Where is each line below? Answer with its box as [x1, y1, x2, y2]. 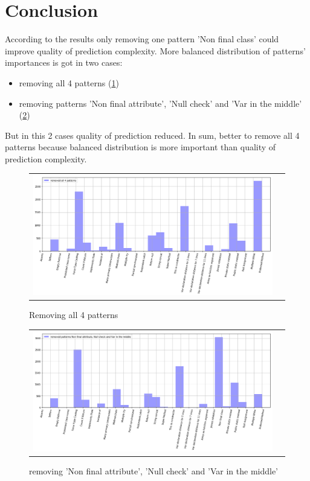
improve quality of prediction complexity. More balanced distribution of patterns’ [5, 44, 306, 57]
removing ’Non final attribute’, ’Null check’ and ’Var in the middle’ [29, 465, 279, 477]
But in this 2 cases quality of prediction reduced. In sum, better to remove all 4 [5, 129, 300, 141]
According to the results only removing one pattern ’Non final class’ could [5, 33, 279, 45]
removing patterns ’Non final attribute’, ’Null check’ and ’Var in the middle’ [19, 97, 302, 109]
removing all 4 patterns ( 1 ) [19, 76, 119, 89]
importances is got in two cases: [5, 56, 123, 69]
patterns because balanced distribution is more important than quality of [5, 141, 276, 153]
